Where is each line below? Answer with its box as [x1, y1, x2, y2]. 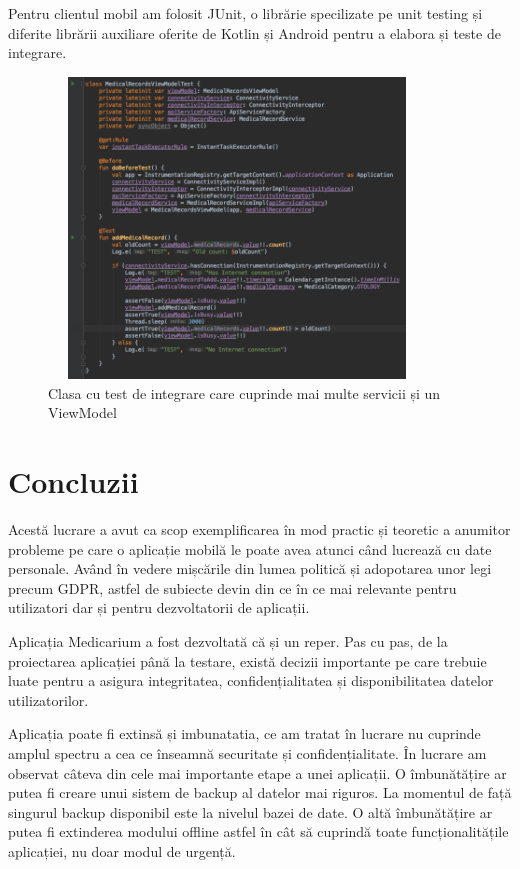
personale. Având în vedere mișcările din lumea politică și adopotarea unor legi [8, 558, 492, 579]
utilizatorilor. [8, 689, 89, 710]
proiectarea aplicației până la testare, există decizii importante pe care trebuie [8, 650, 487, 671]
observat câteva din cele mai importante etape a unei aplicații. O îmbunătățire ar [8, 762, 507, 783]
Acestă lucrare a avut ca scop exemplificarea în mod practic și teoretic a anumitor [8, 519, 511, 540]
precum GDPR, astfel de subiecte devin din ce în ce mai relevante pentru [8, 577, 457, 598]
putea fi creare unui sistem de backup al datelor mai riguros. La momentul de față [8, 782, 512, 803]
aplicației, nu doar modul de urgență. [8, 840, 236, 861]
